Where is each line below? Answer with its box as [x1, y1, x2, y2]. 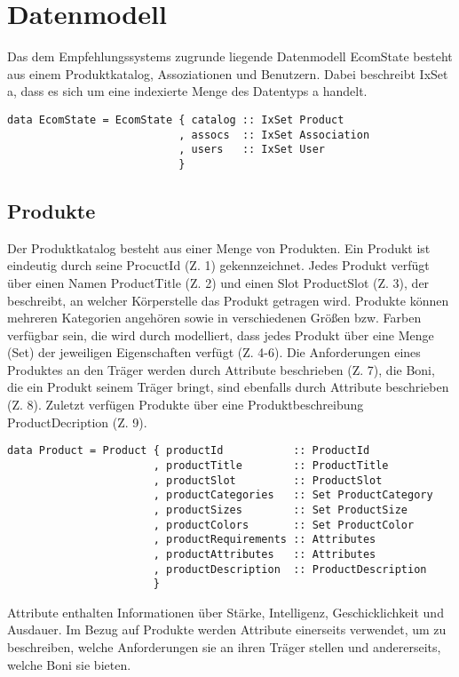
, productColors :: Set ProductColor [153, 518, 415, 531]
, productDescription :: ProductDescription [153, 562, 427, 576]
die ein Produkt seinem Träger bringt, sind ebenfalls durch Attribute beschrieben [7, 378, 449, 396]
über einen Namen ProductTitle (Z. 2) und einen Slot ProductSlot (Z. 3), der [7, 273, 430, 291]
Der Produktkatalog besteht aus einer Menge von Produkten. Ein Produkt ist [7, 238, 431, 257]
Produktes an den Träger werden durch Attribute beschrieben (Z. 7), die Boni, [7, 360, 435, 378]
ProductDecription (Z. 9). [7, 412, 147, 431]
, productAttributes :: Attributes [153, 547, 376, 561]
